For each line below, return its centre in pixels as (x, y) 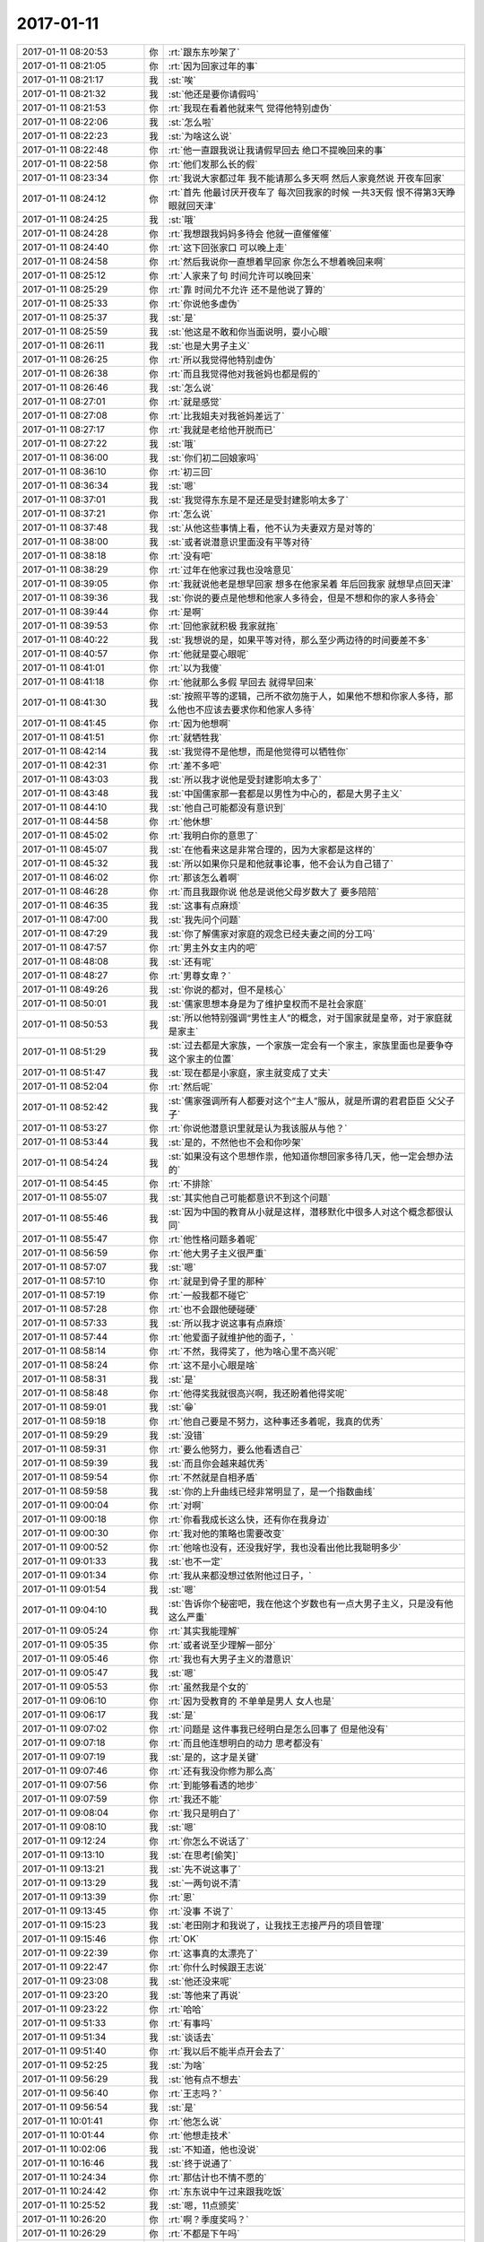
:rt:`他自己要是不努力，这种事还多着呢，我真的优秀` (276, 1421)
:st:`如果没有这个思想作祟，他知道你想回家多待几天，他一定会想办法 (311, 1156)
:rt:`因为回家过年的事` (213, 65)
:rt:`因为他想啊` (199, 724)
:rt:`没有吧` (190, 556)
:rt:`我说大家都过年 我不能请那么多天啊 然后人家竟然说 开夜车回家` (307, 178)
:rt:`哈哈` (186, 2009)
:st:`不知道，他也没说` (213, 2150)
